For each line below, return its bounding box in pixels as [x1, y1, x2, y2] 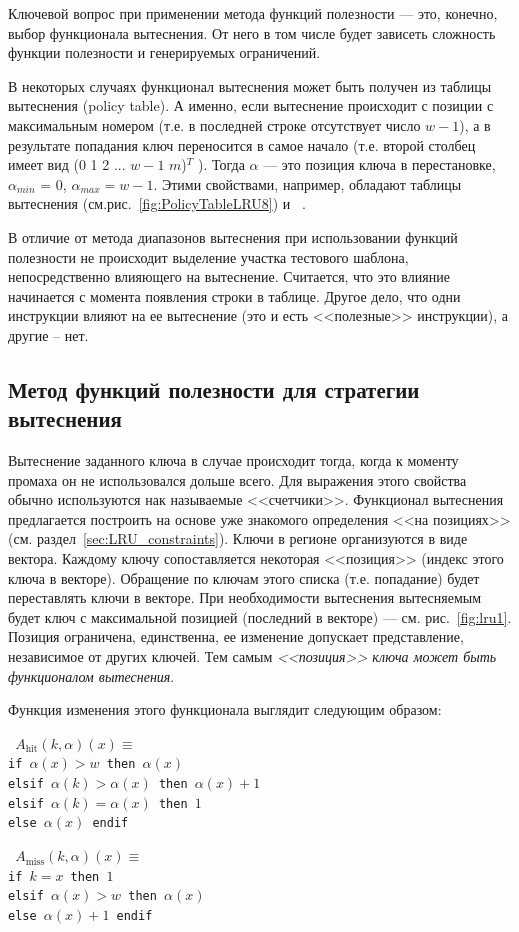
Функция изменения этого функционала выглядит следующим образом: [8, 699, 442, 720]
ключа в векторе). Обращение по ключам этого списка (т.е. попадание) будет [8, 567, 480, 588]
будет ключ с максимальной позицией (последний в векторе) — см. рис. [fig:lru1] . [8, 606, 512, 627]
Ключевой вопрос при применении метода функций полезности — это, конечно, [8, 3, 498, 23]
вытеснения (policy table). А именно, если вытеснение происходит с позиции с [8, 95, 494, 116]
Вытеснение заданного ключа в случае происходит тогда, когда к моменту [8, 450, 459, 471]
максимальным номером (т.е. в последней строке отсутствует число [8, 114, 421, 135]
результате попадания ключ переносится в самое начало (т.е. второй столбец [8, 134, 476, 155]
